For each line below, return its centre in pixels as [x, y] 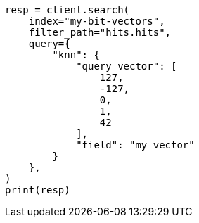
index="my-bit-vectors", [97, 21]
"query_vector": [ [127, 66]
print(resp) [38, 190]
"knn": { [76, 55]
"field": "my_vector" [135, 145]
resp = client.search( [68, 10]
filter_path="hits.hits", [100, 32]
